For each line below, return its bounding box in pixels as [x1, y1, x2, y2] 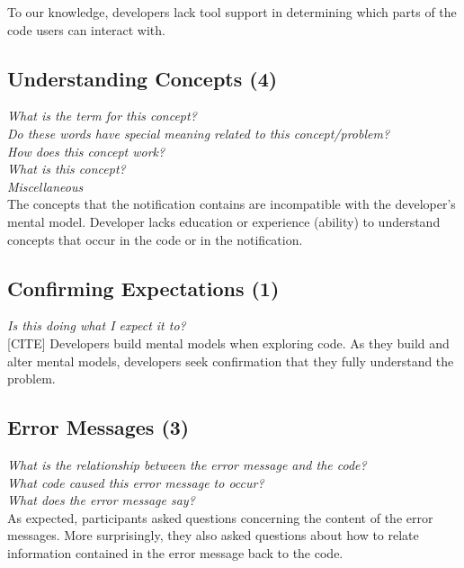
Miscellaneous [7, 176, 84, 195]
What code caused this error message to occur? [7, 473, 264, 491]
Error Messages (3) [7, 413, 190, 441]
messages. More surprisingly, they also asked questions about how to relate [7, 526, 419, 545]
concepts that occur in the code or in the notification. [7, 230, 303, 248]
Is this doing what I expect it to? [7, 316, 186, 335]
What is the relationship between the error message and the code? [7, 455, 367, 473]
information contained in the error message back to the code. [7, 543, 344, 562]
